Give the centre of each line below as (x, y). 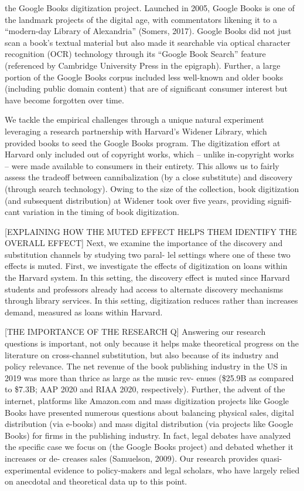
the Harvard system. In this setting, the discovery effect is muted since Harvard (147, 278)
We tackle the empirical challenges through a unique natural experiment (134, 120)
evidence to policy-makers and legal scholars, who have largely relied (177, 470)
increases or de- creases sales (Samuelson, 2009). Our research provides (131, 458)
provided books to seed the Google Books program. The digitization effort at (143, 142)
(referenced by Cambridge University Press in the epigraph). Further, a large (143, 65)
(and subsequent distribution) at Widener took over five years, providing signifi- (148, 200)
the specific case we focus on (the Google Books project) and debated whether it (149, 447)
